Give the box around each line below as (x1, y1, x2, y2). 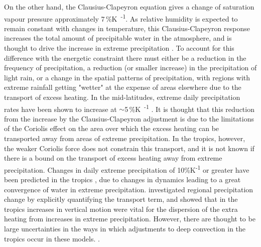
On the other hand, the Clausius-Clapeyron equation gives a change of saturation (4, 2, 254, 12)
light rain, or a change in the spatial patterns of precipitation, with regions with (4, 72, 250, 82)
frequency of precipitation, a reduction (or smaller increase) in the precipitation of (4, 62, 257, 73)
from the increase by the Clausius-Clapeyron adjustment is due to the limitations (4, 113, 254, 124)
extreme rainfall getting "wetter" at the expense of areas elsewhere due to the (4, 82, 241, 92)
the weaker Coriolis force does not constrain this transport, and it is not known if (4, 143, 254, 153)
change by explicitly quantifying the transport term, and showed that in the (4, 194, 238, 204)
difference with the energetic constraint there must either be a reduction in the (4, 52, 246, 63)
